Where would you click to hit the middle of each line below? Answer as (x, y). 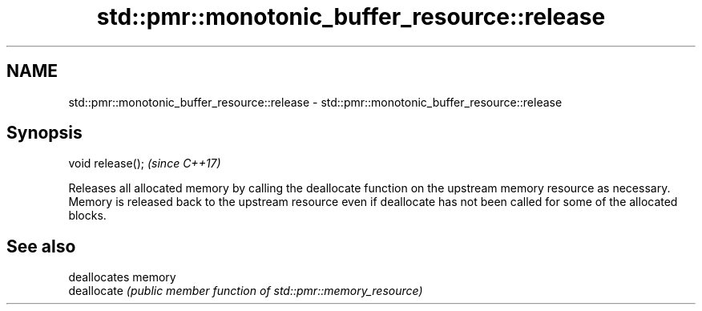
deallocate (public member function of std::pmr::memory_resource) (246, 291)
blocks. (87, 216)
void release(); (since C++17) (145, 164)
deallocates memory (122, 277)
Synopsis (44, 133)
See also (41, 246)
